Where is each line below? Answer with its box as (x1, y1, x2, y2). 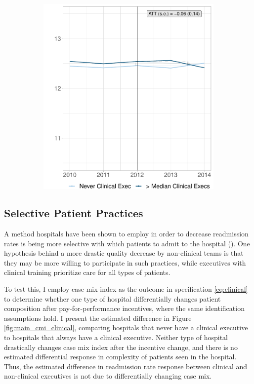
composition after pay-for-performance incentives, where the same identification (4, 303, 245, 313)
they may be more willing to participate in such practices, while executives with (4, 257, 246, 268)
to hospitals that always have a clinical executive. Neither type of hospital (4, 332, 228, 342)
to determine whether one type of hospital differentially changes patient (4, 293, 221, 304)
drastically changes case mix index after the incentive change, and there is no (4, 342, 238, 352)
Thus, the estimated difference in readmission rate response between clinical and (4, 361, 248, 371)
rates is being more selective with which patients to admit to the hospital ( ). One (4, 238, 250, 248)
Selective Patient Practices (4, 205, 143, 221)
